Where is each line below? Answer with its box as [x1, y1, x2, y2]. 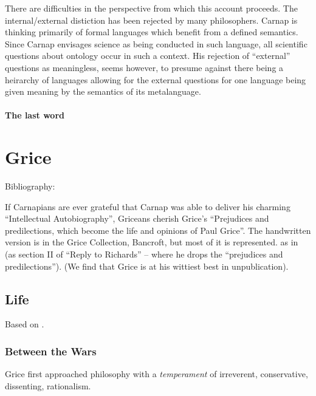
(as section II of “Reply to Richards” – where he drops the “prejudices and [5, 248, 283, 261]
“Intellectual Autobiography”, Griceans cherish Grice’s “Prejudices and [5, 212, 269, 225]
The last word [5, 109, 64, 121]
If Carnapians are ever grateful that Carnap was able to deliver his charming [5, 200, 290, 213]
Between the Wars [5, 343, 97, 358]
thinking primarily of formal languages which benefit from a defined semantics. [5, 26, 298, 38]
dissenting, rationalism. [5, 379, 91, 392]
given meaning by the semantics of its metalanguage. [5, 85, 201, 98]
